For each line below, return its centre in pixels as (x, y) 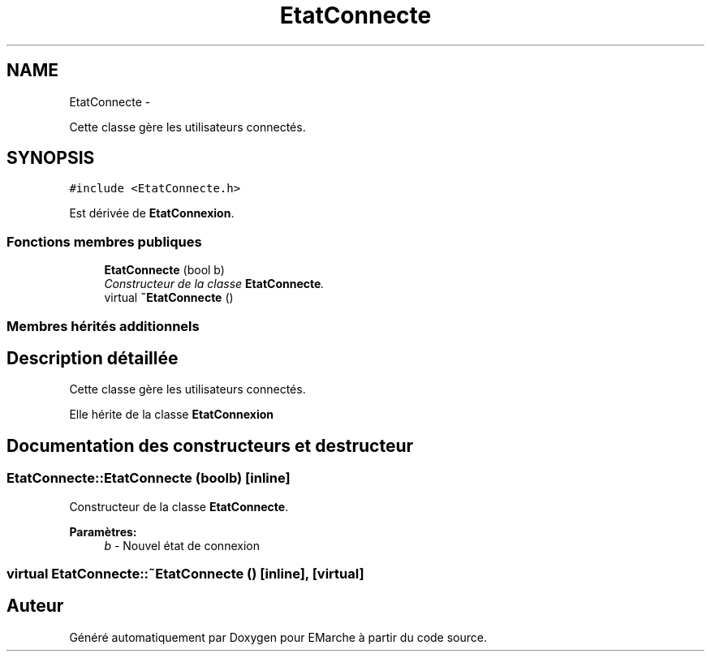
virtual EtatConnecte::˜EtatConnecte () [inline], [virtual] (185, 574)
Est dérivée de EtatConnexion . (152, 213)
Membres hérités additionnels (103, 326)
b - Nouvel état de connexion (182, 545)
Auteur (35, 606)
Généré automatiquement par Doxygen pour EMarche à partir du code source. (278, 637)
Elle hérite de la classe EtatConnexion (172, 415)
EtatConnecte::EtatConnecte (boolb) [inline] (149, 478)
